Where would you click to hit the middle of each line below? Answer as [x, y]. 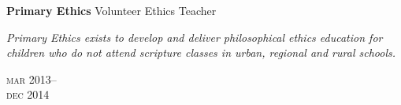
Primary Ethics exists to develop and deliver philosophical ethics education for [195, 37]
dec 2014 [28, 94]
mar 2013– [32, 79]
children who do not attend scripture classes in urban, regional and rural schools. [201, 52]
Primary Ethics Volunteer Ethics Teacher [111, 10]
